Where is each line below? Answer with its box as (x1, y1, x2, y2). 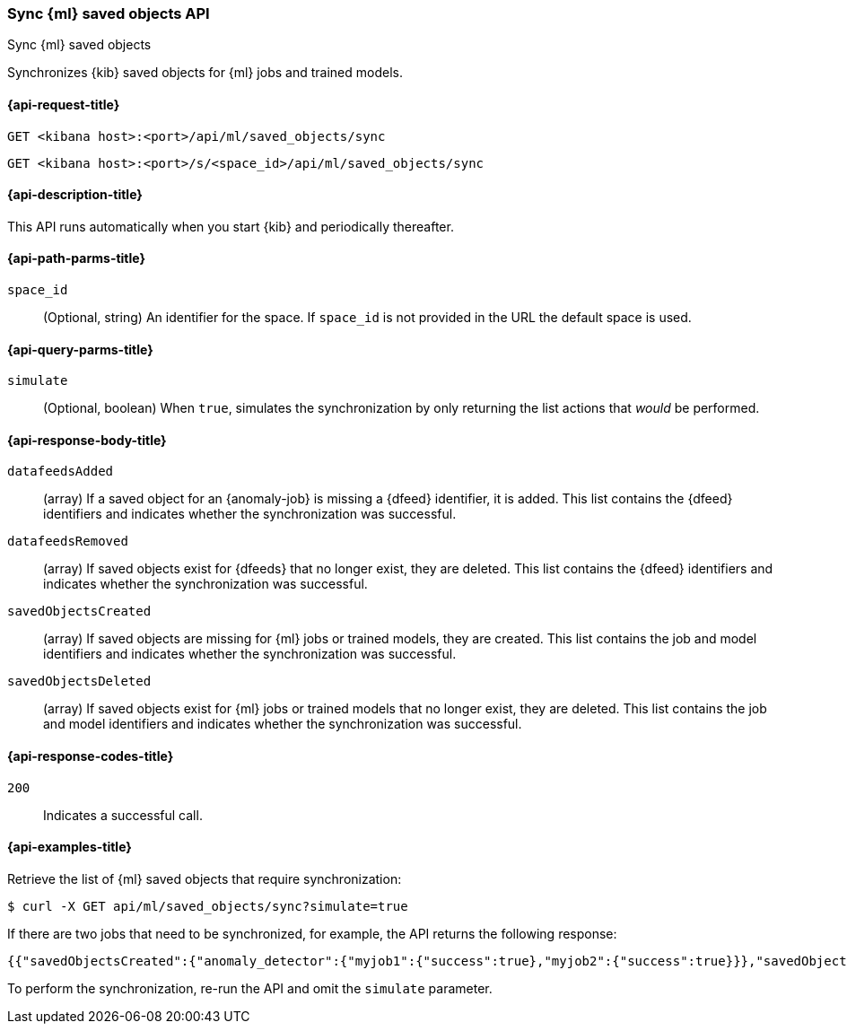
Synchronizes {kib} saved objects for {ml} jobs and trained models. (7, 65, 403, 81)
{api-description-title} (7, 187, 143, 203)
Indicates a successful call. (43, 807, 203, 823)
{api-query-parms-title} (7, 341, 153, 357)
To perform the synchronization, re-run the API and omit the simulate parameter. (7, 980, 493, 996)
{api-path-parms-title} (7, 250, 146, 266)
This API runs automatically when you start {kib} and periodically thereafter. (7, 218, 454, 234)
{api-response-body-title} (7, 432, 167, 448)
